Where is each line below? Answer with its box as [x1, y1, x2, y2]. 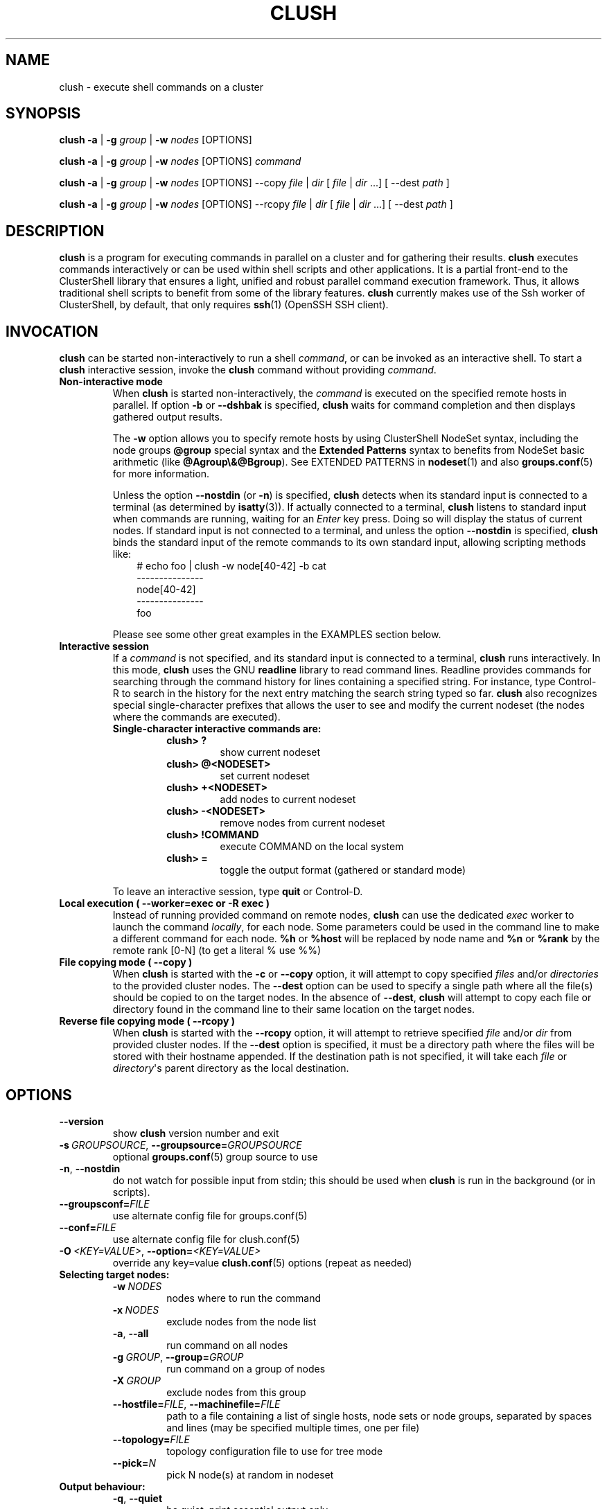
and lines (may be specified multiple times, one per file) [166, 1421, 420, 1433]
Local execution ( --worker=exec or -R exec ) [59, 897, 270, 910]
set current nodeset [220, 770, 310, 782]
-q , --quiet [112, 1492, 163, 1504]
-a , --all [112, 1327, 149, 1339]
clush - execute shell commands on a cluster [59, 80, 264, 93]
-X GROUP [112, 1374, 161, 1386]
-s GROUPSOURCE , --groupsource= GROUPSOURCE [59, 1138, 302, 1151]
